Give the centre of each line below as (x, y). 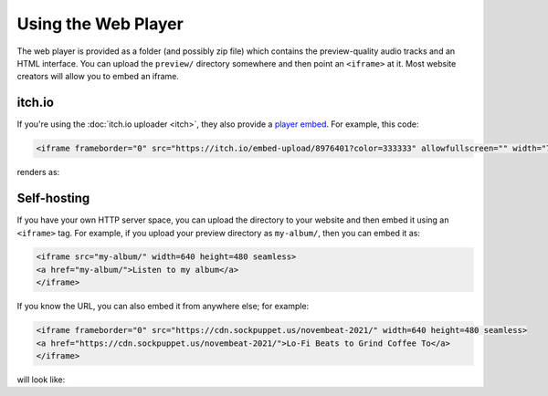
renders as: (38, 172)
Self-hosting (53, 198)
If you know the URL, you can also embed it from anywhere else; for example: (163, 307)
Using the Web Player (100, 24)
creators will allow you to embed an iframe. (98, 77)
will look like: (41, 380)
